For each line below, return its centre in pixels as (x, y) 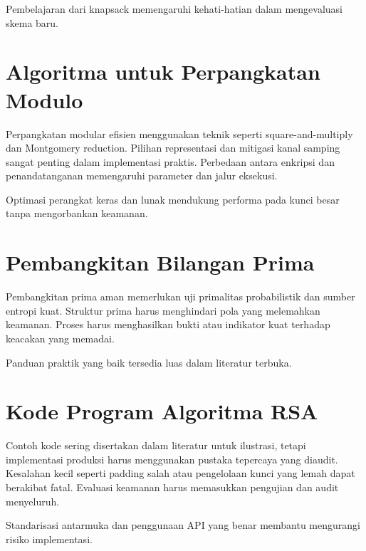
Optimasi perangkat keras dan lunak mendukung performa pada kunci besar (173, 199)
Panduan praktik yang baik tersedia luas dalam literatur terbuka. (149, 362)
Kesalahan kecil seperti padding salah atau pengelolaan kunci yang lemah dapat (181, 473)
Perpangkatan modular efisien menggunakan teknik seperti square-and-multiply (179, 133)
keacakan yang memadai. (60, 338)
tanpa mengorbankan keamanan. (77, 213)
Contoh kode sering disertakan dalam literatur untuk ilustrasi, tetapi (156, 445)
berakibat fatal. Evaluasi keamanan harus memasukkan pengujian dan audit (172, 487)
